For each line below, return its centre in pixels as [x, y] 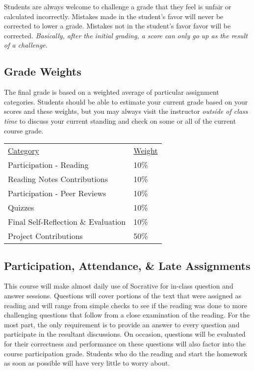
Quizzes [21, 208]
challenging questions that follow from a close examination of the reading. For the [127, 315]
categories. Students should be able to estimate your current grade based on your [126, 101]
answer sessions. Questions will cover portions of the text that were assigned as [123, 295]
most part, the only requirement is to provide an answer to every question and [122, 324]
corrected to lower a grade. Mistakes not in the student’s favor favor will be [117, 26]
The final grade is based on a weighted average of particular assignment [112, 92]
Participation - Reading [48, 165]
